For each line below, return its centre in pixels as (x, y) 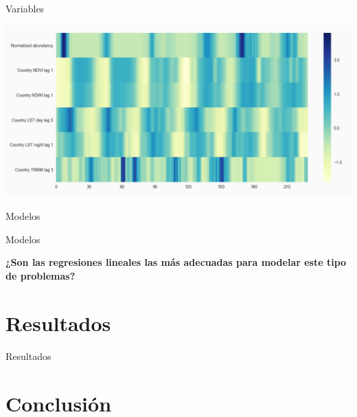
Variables (25, 8)
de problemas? (41, 275)
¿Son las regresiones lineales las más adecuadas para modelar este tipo (176, 262)
